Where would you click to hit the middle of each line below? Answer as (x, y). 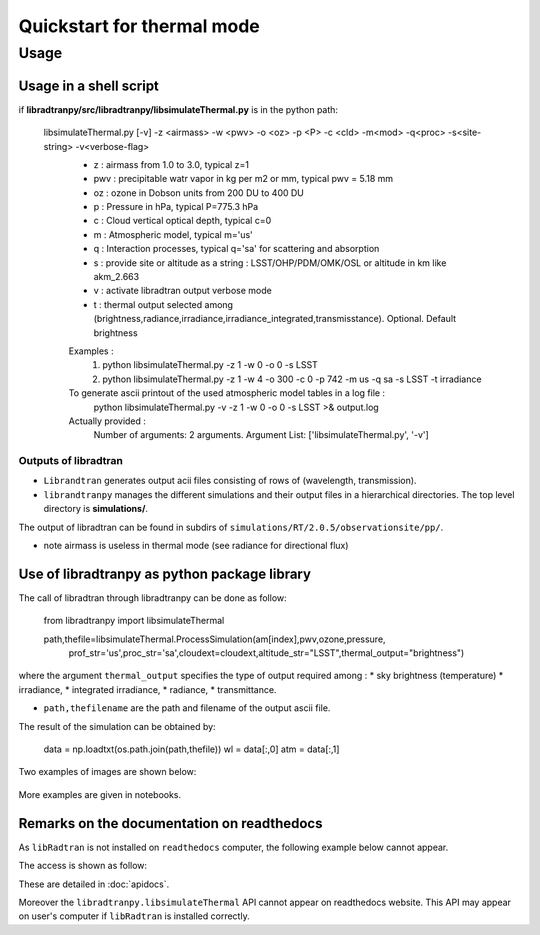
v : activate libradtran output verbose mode (182, 291)
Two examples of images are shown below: (107, 772)
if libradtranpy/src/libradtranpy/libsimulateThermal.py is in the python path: (178, 109)
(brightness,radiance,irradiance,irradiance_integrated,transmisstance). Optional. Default (275, 319)
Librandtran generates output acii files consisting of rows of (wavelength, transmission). (230, 481)
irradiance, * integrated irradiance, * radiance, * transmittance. (147, 689)
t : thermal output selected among (163, 304)
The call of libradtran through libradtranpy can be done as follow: (152, 597)
